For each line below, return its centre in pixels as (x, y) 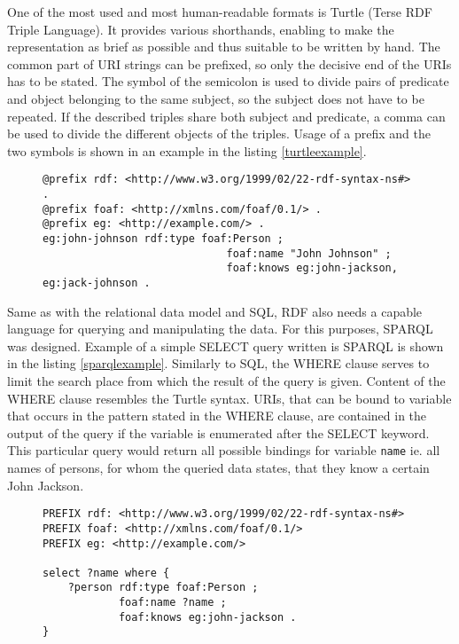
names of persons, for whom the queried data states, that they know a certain (218, 467)
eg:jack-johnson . (97, 283)
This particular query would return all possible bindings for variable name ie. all (224, 450)
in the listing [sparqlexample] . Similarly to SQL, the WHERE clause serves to (218, 363)
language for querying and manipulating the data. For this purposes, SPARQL (220, 329)
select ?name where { (106, 573)
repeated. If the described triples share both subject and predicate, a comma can (226, 116)
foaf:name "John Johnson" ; (309, 253)
